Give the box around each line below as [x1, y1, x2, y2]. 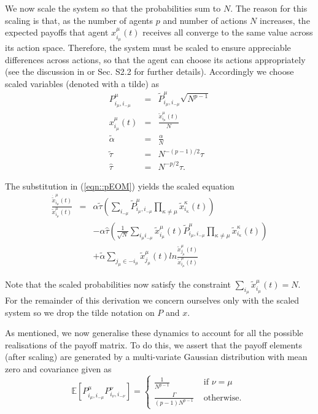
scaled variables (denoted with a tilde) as [5, 77, 160, 90]
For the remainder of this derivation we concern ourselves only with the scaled [5, 294, 300, 307]
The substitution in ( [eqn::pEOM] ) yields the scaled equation [5, 179, 235, 192]
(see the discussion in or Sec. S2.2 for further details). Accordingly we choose [5, 65, 294, 78]
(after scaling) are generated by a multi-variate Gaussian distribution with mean [5, 350, 308, 363]
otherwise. [203, 393, 242, 402]
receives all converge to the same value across [142, 26, 313, 39]
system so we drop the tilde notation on [5, 305, 155, 318]
